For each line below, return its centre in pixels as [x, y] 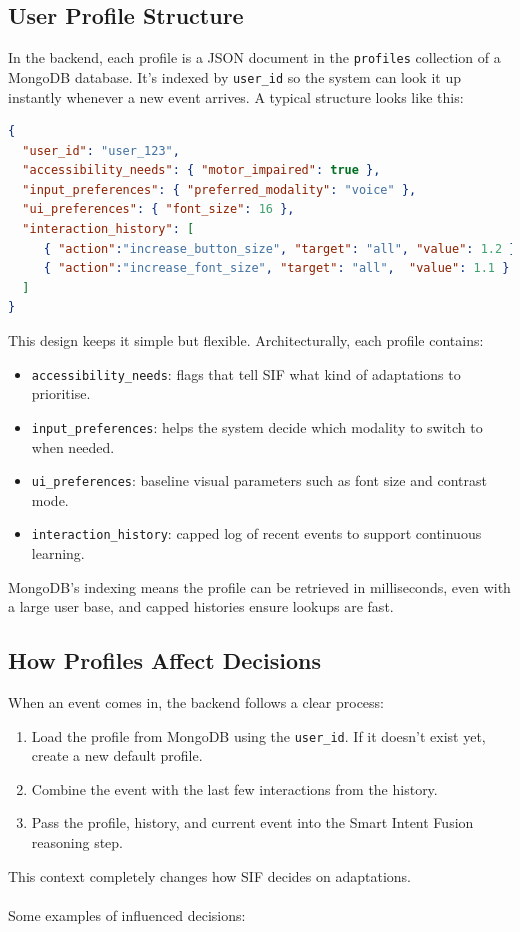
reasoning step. [77, 842]
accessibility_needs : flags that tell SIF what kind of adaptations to [246, 373]
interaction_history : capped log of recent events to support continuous [256, 533]
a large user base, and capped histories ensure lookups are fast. [201, 606]
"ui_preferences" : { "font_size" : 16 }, [158, 209]
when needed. [73, 446]
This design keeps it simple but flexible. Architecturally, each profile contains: [246, 340]
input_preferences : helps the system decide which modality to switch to [257, 426]
